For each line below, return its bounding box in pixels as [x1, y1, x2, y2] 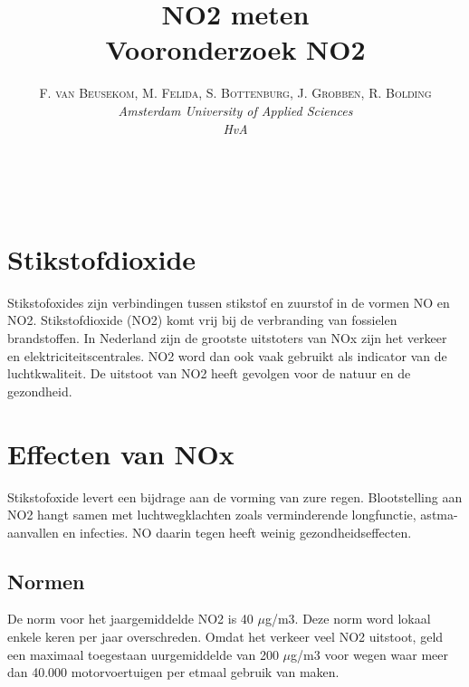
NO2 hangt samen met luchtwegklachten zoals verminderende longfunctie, [7, 505, 416, 524]
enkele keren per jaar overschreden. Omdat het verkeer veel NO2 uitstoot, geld [7, 627, 444, 646]
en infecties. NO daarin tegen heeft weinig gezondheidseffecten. [62, 522, 412, 541]
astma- [420, 505, 458, 524]
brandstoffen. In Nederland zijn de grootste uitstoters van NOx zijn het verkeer [7, 329, 447, 347]
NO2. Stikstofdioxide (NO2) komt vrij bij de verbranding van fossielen [7, 310, 397, 329]
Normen [7, 567, 85, 595]
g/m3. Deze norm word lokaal [264, 609, 431, 628]
